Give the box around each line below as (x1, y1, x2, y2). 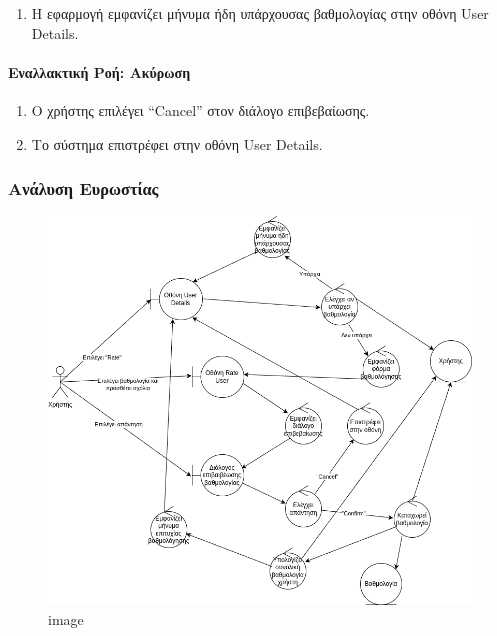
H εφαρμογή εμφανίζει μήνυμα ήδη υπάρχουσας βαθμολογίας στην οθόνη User (31, 3, 489, 23)
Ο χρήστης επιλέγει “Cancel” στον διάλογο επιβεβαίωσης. (31, 99, 370, 120)
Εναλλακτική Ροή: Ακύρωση (8, 61, 191, 82)
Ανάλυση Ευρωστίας (8, 176, 159, 201)
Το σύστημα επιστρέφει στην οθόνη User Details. (31, 133, 323, 154)
